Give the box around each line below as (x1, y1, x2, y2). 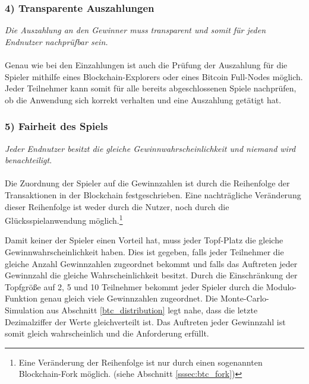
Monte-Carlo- (220, 292, 269, 304)
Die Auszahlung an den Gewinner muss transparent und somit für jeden (5, 24, 266, 36)
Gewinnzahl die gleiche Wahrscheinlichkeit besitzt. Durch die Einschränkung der (5, 269, 298, 281)
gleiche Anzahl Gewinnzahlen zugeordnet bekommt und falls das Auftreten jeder (5, 257, 298, 269)
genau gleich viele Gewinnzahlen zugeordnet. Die (40, 292, 218, 304)
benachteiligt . (5, 154, 52, 166)
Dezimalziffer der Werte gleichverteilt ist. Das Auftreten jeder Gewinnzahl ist (5, 315, 286, 328)
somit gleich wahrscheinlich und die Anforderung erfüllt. (5, 327, 209, 339)
